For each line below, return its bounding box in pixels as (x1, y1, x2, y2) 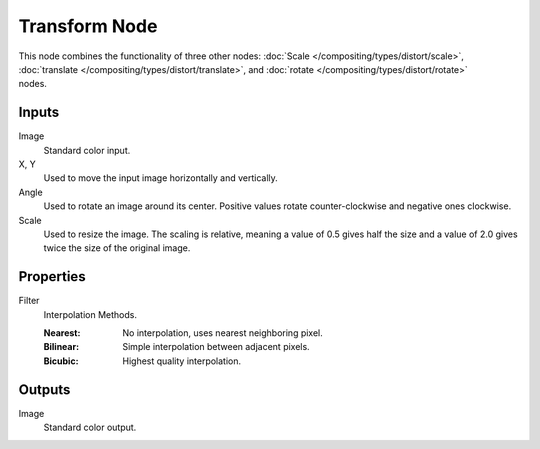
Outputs (18, 381, 71, 398)
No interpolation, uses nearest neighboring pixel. (122, 327, 324, 339)
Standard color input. (43, 144, 131, 156)
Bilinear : (43, 341, 80, 353)
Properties (18, 268, 86, 285)
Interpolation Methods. (43, 308, 137, 320)
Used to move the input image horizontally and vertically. (43, 172, 279, 184)
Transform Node (18, 15, 158, 37)
